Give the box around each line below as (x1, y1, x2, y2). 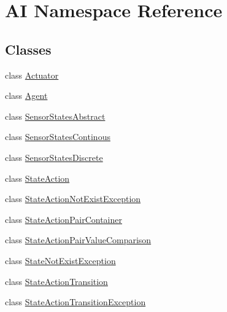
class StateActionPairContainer (5, 213, 122, 225)
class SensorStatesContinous (5, 130, 110, 143)
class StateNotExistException (5, 254, 116, 267)
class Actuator (5, 68, 59, 81)
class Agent (5, 89, 48, 102)
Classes (5, 39, 52, 58)
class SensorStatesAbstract (5, 109, 106, 122)
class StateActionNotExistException (5, 192, 141, 205)
